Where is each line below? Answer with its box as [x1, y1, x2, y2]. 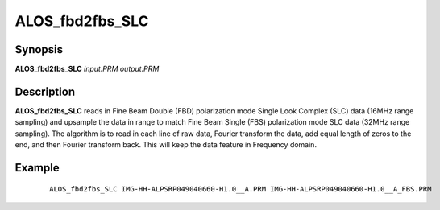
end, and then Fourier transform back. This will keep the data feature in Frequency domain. [15, 140, 318, 150]
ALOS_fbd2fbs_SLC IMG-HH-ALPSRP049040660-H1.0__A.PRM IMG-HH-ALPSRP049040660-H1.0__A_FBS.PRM [49, 184, 432, 193]
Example [15, 161, 60, 175]
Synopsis [15, 43, 64, 56]
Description [15, 84, 76, 98]
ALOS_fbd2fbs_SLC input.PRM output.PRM [15, 64, 160, 74]
